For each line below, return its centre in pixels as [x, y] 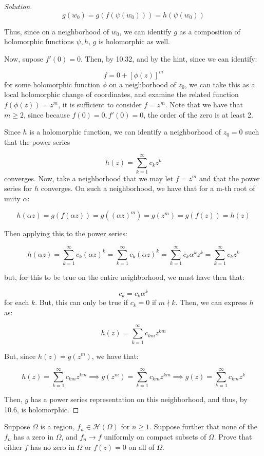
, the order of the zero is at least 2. [198, 114]
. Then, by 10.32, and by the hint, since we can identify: [169, 58]
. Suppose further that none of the [203, 426]
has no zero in [52, 446]
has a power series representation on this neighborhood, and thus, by [139, 399]
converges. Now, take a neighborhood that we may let [89, 178]
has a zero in [34, 436]
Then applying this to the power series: [66, 233]
